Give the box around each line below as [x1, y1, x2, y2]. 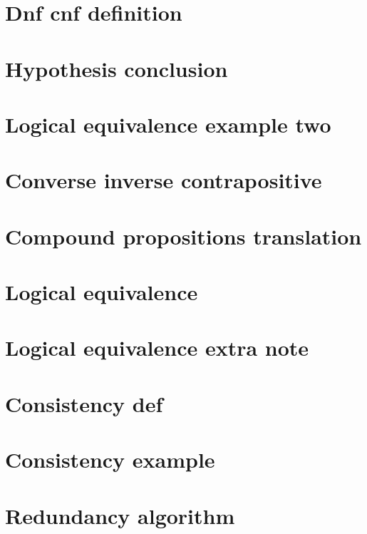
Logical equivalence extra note [5, 333, 309, 362]
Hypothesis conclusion [5, 53, 228, 83]
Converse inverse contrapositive [5, 165, 322, 195]
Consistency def [5, 389, 163, 418]
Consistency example [5, 445, 215, 474]
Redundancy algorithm [5, 500, 235, 530]
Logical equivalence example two [5, 109, 331, 138]
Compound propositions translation [5, 221, 362, 250]
